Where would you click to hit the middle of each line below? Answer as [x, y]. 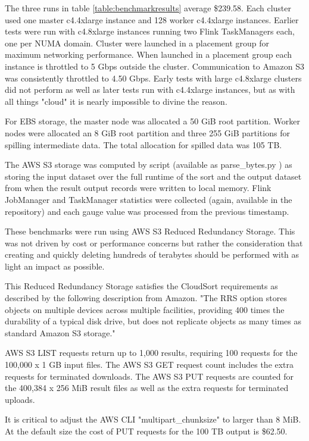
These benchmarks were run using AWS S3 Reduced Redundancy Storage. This [150, 231]
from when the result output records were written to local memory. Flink [138, 188]
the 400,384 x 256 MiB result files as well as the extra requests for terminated [147, 388]
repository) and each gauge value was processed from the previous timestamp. [147, 211]
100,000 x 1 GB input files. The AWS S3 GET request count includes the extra [149, 365]
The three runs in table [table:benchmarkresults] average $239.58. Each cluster [148, 8]
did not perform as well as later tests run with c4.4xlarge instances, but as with [150, 90]
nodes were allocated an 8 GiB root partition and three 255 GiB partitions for [147, 132]
